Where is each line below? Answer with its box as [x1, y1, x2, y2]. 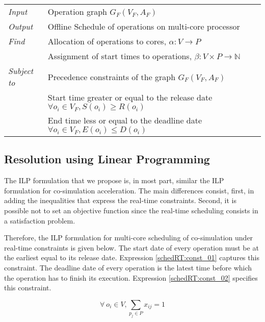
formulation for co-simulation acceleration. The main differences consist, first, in [4, 185, 254, 195]
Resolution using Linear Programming [4, 151, 210, 167]
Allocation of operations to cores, [47, 35, 167, 47]
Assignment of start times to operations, [47, 50, 192, 62]
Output [8, 20, 33, 32]
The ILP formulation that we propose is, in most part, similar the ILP [4, 175, 224, 186]
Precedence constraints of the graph [47, 70, 176, 83]
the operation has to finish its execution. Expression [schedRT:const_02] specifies [4, 272, 258, 283]
